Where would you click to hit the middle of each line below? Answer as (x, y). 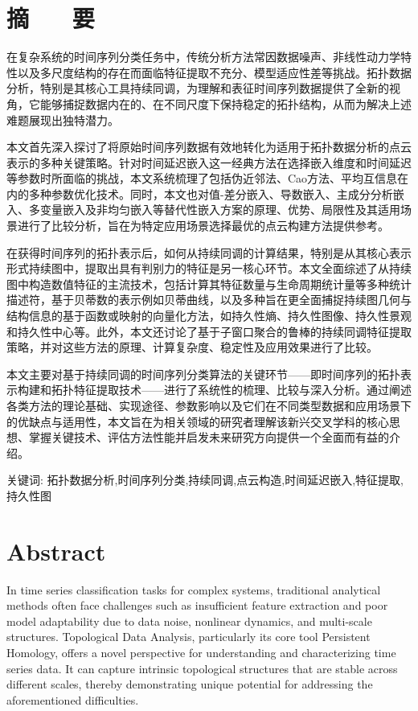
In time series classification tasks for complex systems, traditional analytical (194, 589)
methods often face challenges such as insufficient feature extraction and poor (197, 605)
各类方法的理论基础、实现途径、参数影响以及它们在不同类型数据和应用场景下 (209, 405)
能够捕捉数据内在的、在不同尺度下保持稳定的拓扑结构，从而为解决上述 (225, 103)
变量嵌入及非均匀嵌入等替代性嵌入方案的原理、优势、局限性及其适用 (220, 210)
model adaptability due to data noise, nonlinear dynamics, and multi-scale (189, 621)
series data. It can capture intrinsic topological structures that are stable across (202, 668)
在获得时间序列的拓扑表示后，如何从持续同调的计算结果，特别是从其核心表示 (209, 252)
